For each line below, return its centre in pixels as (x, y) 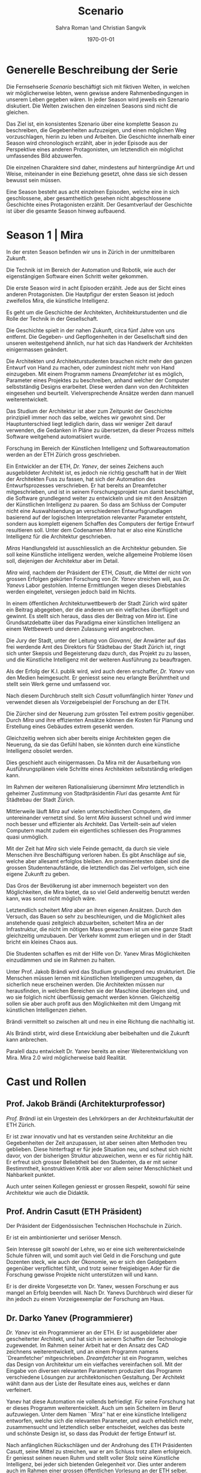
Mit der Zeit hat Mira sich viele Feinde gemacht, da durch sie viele (88, 848)
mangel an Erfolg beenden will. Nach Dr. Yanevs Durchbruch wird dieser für (100, 1293)
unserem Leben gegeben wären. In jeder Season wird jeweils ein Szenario (98, 99)
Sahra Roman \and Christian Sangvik (101, 28)
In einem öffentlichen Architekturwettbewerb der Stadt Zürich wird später (97, 603)
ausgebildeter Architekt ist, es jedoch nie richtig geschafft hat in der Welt (96, 472)
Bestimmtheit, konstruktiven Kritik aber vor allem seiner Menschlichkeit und (100, 1168)
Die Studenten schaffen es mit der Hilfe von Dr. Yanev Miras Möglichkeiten (98, 953)
